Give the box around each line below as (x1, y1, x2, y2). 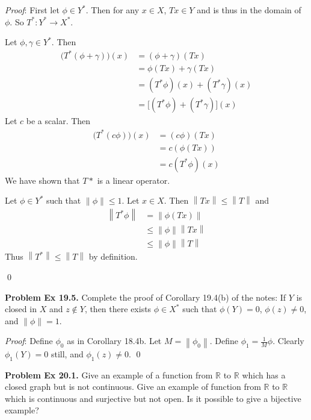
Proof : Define (5, 334, 53, 347)
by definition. (88, 250, 138, 263)
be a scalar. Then (26, 114, 91, 127)
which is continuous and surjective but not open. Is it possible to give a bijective (5, 392, 301, 404)
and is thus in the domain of (197, 4, 301, 16)
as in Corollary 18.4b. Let (67, 334, 162, 347)
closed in (5, 302, 37, 315)
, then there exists (84, 302, 152, 315)
